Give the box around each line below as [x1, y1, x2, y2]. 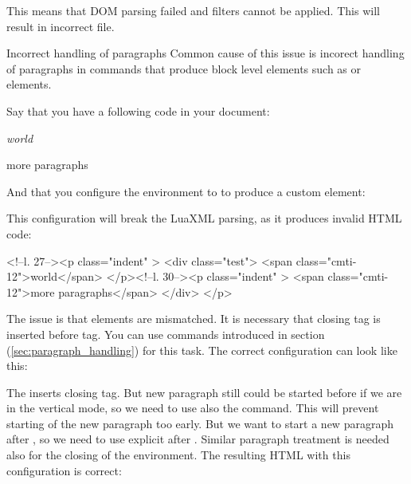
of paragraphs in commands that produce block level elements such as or [6, 60, 362, 77]
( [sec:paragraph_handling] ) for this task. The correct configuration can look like [6, 341, 397, 358]
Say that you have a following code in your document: [6, 102, 270, 119]
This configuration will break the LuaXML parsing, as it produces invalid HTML [6, 210, 402, 226]
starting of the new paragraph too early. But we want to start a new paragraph [6, 415, 393, 431]
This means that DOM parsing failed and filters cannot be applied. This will [6, 2, 380, 18]
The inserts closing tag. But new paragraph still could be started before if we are [6, 384, 402, 400]
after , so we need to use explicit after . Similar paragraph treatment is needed [6, 431, 389, 447]
